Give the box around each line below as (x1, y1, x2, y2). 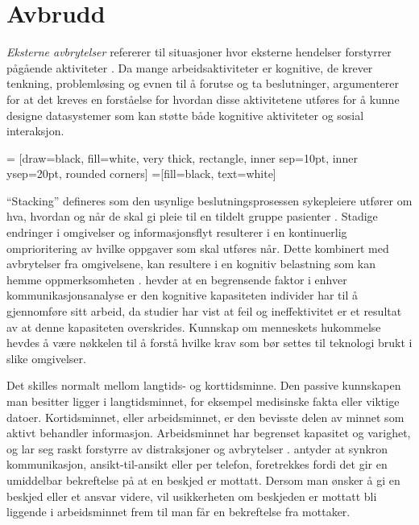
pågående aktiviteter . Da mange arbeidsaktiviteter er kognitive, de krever (6, 59, 373, 76)
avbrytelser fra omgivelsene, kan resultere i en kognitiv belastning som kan (6, 255, 375, 272)
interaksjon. (6, 122, 64, 139)
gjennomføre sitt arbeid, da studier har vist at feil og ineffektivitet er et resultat (6, 303, 402, 320)
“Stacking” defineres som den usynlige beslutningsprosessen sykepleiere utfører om (6, 192, 413, 209)
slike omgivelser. (6, 349, 86, 366)
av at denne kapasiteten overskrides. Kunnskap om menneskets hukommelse (6, 318, 381, 335)
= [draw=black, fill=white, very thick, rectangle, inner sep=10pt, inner (6, 149, 358, 166)
